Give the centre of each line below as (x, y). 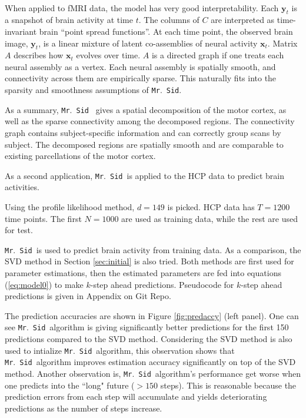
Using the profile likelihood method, (70, 207)
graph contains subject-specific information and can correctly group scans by (143, 132)
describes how (39, 55)
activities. (22, 187)
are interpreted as (243, 20)
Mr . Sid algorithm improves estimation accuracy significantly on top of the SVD (150, 362)
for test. (19, 230)
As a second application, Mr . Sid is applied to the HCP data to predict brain (145, 175)
